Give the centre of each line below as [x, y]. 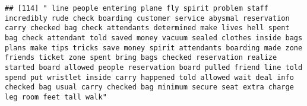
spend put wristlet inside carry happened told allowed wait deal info [149, 77]
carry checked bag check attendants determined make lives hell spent [147, 28]
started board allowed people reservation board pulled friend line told [154, 67]
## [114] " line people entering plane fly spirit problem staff [137, 8]
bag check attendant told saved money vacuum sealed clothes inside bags [154, 38]
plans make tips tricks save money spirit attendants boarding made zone [154, 48]
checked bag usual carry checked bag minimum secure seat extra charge [149, 87]
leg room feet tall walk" [56, 97]
